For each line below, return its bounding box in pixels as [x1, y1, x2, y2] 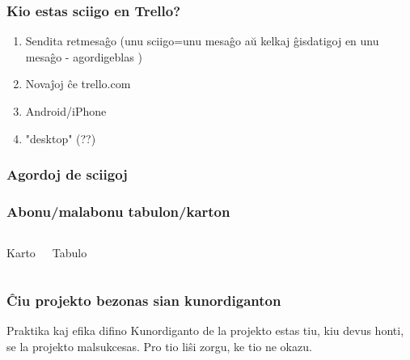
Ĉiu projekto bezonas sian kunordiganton [6, 290, 281, 310]
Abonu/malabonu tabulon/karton [6, 201, 230, 221]
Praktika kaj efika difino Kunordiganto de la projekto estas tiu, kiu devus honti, [6, 322, 404, 339]
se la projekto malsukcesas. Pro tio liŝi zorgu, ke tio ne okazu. [6, 337, 312, 354]
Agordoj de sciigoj [6, 164, 128, 184]
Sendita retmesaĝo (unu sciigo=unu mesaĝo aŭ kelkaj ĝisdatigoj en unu [25, 32, 379, 49]
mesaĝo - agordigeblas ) [25, 48, 142, 65]
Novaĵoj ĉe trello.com [25, 75, 131, 92]
